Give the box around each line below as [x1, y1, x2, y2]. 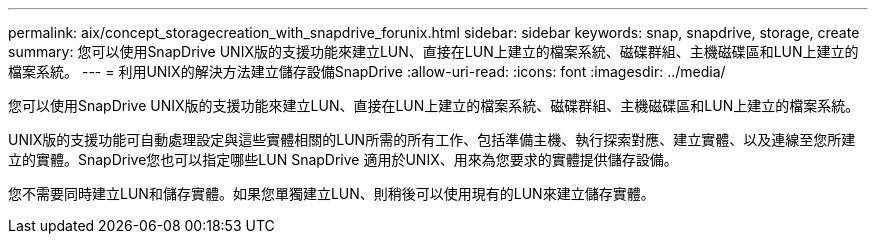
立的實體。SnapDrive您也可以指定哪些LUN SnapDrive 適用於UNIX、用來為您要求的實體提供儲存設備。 [8, 151, 678, 168]
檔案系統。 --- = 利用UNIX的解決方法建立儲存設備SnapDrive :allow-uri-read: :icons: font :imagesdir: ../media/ [8, 63, 726, 80]
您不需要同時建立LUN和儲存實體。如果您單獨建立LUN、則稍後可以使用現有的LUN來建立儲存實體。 [8, 185, 655, 202]
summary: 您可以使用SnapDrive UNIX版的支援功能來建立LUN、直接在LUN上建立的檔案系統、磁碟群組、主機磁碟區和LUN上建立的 [8, 43, 859, 60]
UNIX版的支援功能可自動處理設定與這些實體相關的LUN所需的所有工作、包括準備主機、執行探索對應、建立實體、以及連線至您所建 [8, 131, 856, 148]
